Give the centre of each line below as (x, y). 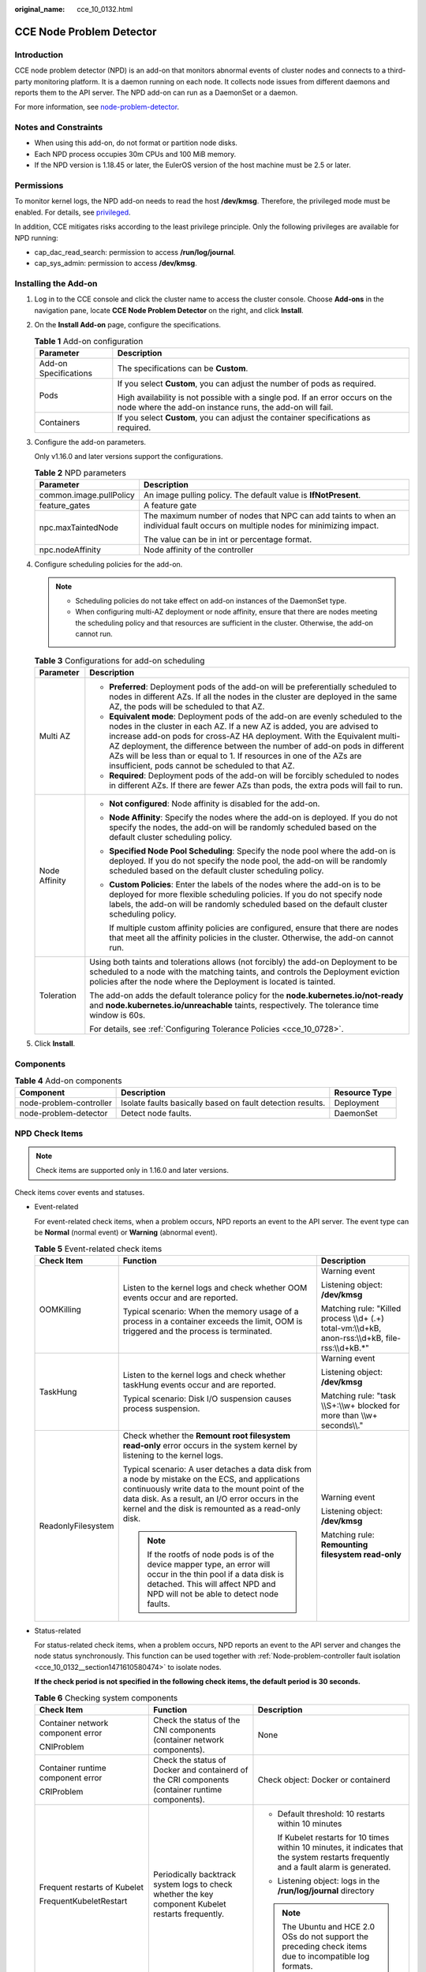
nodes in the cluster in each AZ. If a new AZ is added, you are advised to (244, 726)
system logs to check (193, 1884)
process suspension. (161, 1408)
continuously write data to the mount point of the (213, 1488)
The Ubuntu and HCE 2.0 (328, 1927)
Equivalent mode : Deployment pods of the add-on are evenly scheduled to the (256, 716)
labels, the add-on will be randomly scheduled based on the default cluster (248, 904)
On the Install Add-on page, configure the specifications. (127, 325)
